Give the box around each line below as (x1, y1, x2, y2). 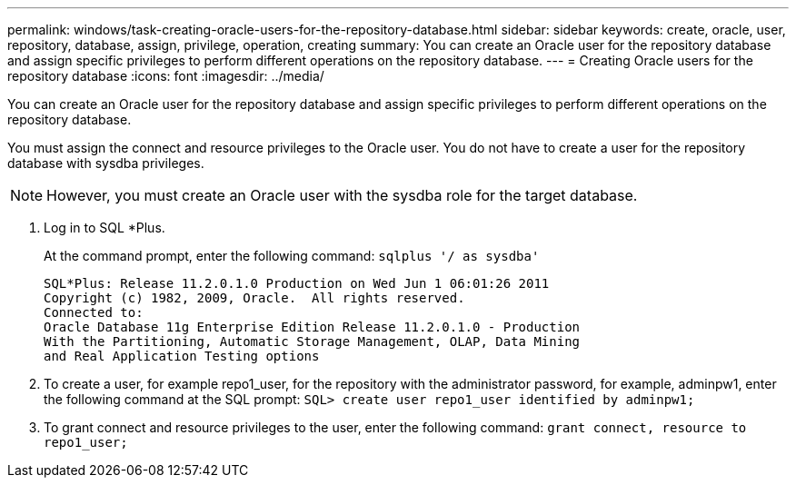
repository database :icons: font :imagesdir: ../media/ (7, 68, 324, 84)
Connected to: (44, 305, 144, 320)
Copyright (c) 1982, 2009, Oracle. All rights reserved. (44, 291, 465, 305)
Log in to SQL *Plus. (44, 220, 165, 235)
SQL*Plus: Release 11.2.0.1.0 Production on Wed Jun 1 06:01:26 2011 (44, 276, 550, 291)
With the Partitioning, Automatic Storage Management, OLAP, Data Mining (44, 334, 581, 349)
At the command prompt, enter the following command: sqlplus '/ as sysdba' (44, 248, 540, 263)
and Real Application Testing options (44, 349, 320, 363)
